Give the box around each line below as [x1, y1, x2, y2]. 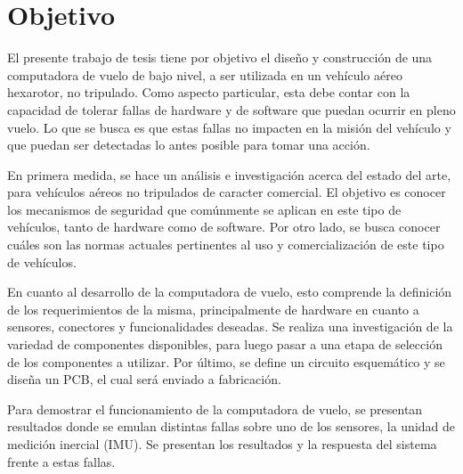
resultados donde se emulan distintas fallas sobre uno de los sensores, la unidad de [7, 417, 456, 436]
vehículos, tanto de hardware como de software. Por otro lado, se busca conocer [7, 217, 441, 236]
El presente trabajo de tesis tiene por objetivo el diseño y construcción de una [7, 48, 433, 67]
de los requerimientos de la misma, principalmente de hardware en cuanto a [7, 299, 419, 318]
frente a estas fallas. [7, 452, 116, 470]
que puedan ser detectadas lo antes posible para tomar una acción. [7, 135, 370, 154]
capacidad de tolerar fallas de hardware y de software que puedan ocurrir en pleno [7, 100, 456, 118]
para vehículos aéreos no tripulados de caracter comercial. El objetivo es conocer [7, 183, 446, 201]
